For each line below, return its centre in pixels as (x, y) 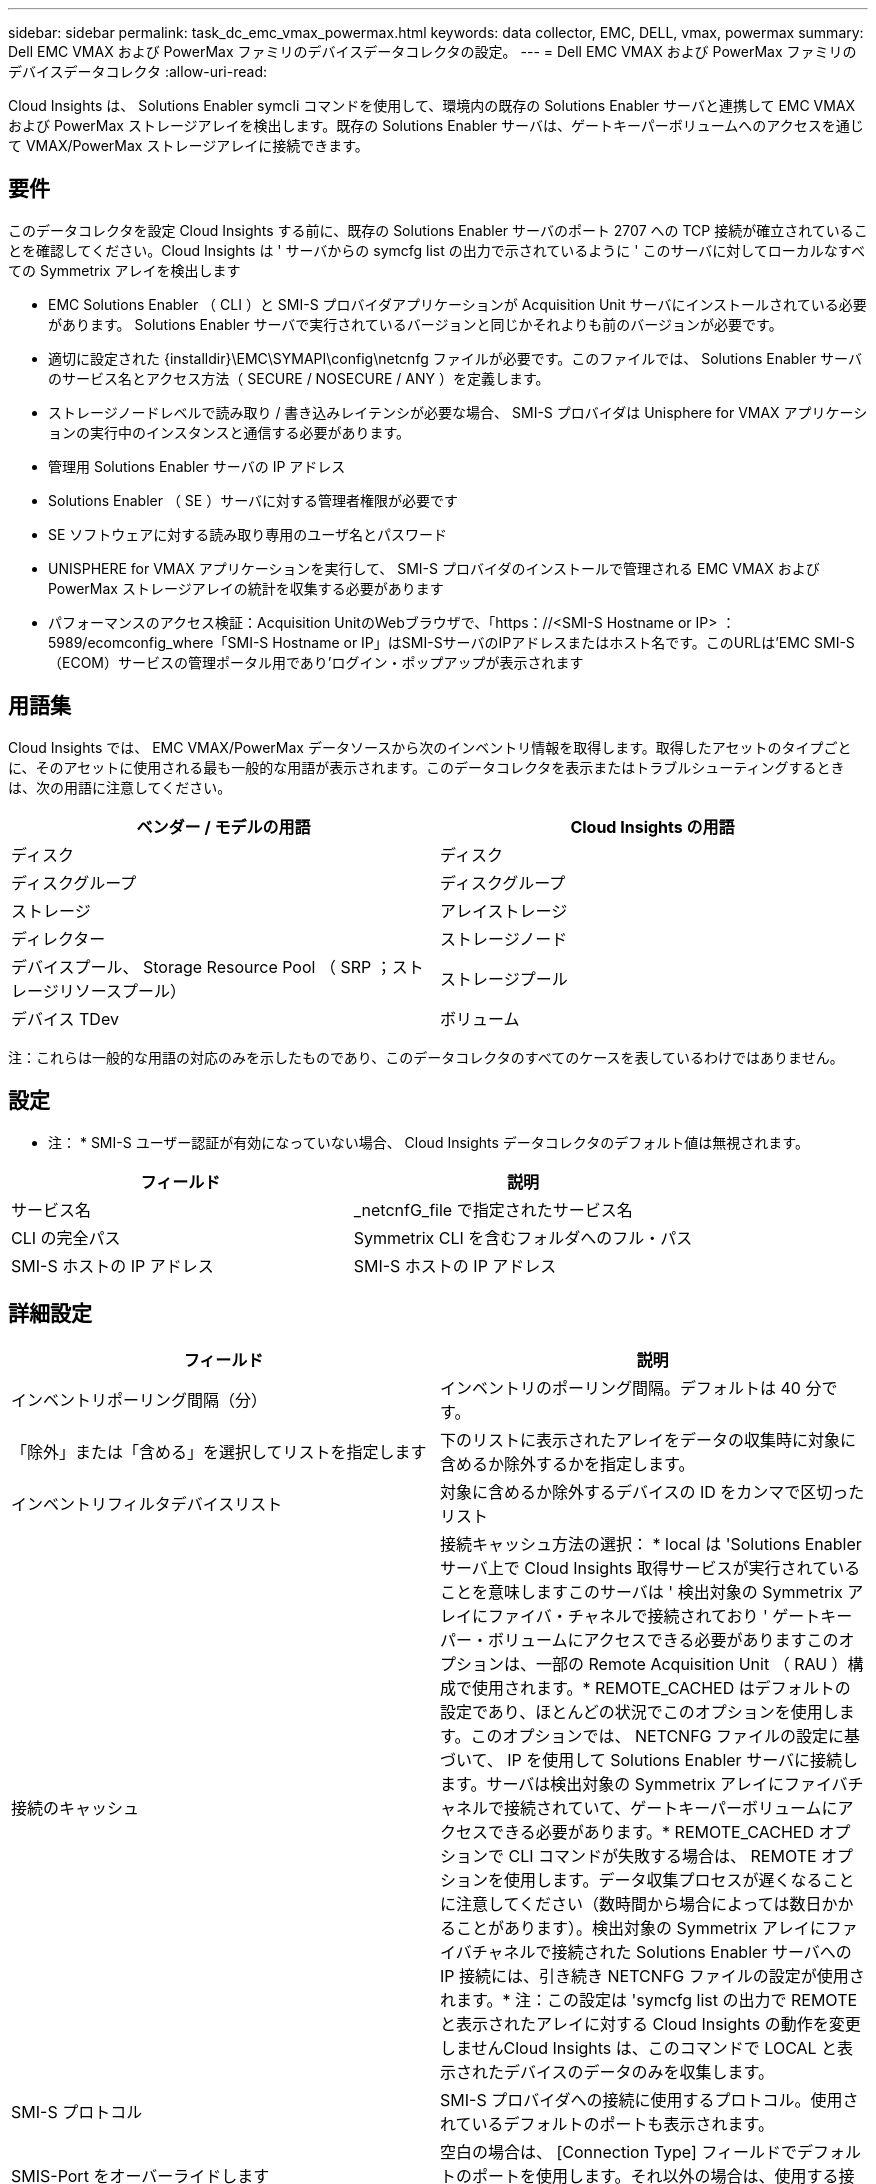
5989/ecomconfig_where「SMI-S (158, 642)
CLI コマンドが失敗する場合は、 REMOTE (662, 1856)
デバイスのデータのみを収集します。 (639, 2072)
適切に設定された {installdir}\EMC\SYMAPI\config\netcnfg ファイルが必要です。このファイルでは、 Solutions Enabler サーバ (455, 358)
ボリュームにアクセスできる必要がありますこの (663, 1640)
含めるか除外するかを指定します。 (567, 1464)
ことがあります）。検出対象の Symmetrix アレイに (641, 1928)
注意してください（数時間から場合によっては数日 (639, 1904)
